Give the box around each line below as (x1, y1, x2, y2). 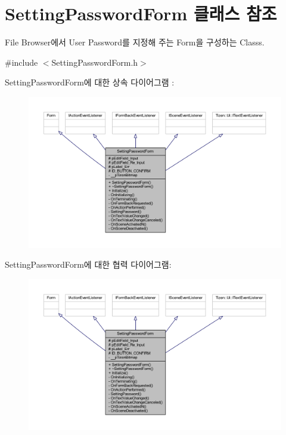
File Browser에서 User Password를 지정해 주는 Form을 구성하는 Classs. (5, 36, 265, 48)
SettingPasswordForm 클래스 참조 (5, 1, 277, 26)
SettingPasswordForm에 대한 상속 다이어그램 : (5, 76, 175, 88)
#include (5, 56, 38, 68)
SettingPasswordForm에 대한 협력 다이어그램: (5, 258, 172, 271)
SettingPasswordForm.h (51, 56, 138, 68)
